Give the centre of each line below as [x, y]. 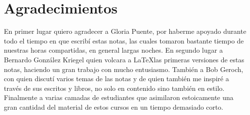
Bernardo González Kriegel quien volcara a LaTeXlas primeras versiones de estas [124, 59]
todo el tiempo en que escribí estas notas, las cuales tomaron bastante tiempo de [124, 40]
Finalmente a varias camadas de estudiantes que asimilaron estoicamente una [119, 97]
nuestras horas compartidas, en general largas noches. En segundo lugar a [113, 50]
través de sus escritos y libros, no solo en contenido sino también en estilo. [114, 88]
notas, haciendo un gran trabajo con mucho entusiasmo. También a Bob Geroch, [124, 69]
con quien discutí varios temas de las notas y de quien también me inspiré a [117, 79]
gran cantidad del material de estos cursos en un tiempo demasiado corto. [114, 107]
